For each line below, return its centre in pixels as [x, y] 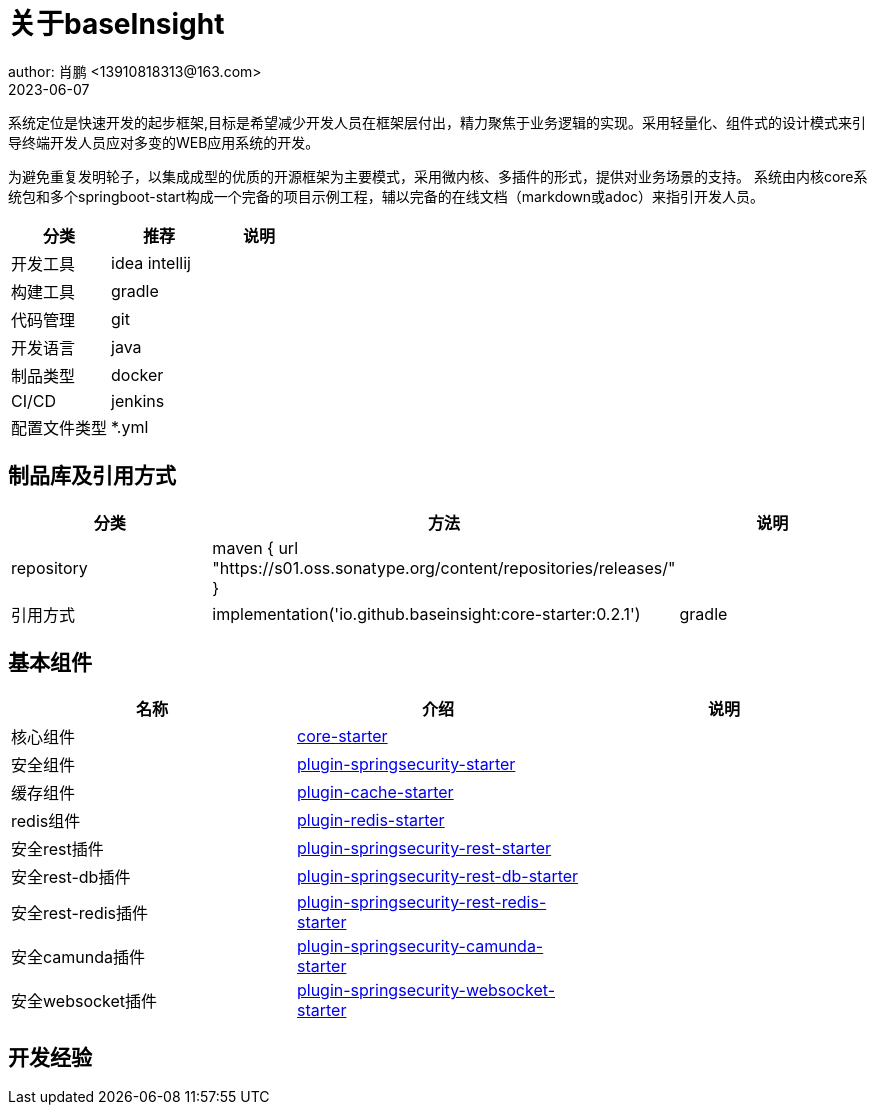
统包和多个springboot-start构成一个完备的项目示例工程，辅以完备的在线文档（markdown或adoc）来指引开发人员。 [386, 196]
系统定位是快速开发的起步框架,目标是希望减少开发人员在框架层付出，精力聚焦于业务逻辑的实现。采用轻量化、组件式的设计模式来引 [437, 122]
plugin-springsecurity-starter [406, 764]
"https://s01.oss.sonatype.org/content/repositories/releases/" [444, 567]
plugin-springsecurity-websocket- [426, 990]
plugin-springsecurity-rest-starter [424, 848]
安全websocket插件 [84, 1001]
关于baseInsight [116, 24]
